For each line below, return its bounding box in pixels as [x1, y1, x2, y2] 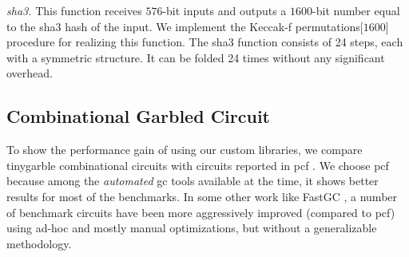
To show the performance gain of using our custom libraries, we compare [6, 141, 363, 158]
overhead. [6, 65, 53, 81]
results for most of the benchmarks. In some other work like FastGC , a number [6, 188, 398, 204]
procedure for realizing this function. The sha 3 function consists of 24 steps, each [6, 34, 403, 50]
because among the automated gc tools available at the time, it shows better [6, 172, 379, 189]
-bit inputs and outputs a [162, 2, 287, 18]
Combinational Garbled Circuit [6, 104, 270, 128]
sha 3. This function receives [6, 2, 142, 18]
